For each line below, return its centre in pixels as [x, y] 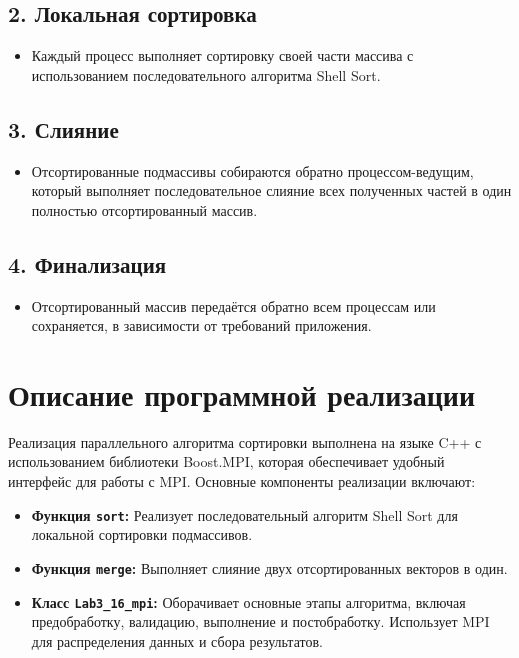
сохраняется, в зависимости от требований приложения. [201, 325]
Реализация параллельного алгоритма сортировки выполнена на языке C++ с [245, 441]
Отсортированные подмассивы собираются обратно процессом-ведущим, [252, 170]
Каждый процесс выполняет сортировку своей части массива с [222, 55]
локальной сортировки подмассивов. [142, 534]
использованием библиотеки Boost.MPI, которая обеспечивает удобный [226, 461]
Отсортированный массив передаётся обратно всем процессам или [233, 305]
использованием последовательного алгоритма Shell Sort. [206, 74]
